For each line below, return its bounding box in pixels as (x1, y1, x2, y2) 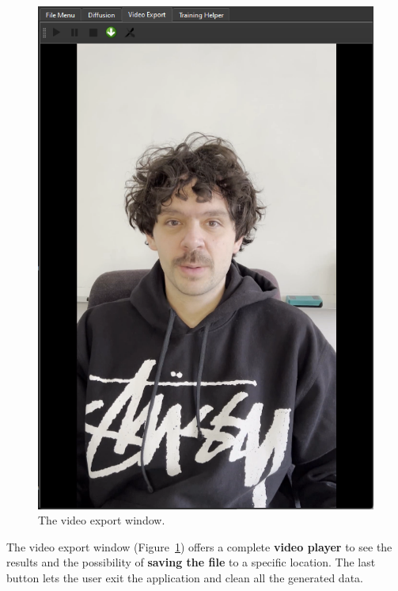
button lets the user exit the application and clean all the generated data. (6, 569, 363, 585)
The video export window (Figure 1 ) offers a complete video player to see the (6, 538, 392, 555)
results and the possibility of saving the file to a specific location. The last (6, 554, 376, 570)
